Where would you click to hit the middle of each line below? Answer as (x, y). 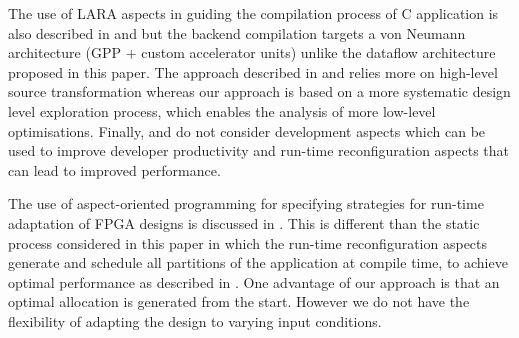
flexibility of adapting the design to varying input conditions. (195, 320)
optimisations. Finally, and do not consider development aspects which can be (247, 130)
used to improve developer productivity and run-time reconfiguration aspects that (259, 150)
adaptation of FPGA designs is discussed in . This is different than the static (244, 222)
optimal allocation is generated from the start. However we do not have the (239, 301)
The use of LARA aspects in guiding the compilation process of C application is (253, 13)
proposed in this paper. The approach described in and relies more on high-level (253, 71)
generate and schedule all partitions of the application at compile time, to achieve (258, 262)
